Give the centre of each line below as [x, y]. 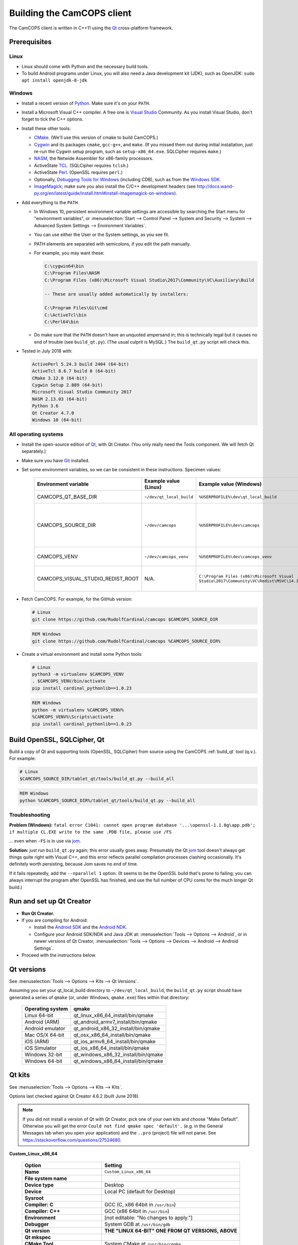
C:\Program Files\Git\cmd [76, 308]
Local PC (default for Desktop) [140, 1191]
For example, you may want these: [69, 253]
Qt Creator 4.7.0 [53, 413]
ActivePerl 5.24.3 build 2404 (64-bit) [80, 364]
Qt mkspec [38, 1237]
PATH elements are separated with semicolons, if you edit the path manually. [112, 244]
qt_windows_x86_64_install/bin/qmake [118, 1061]
